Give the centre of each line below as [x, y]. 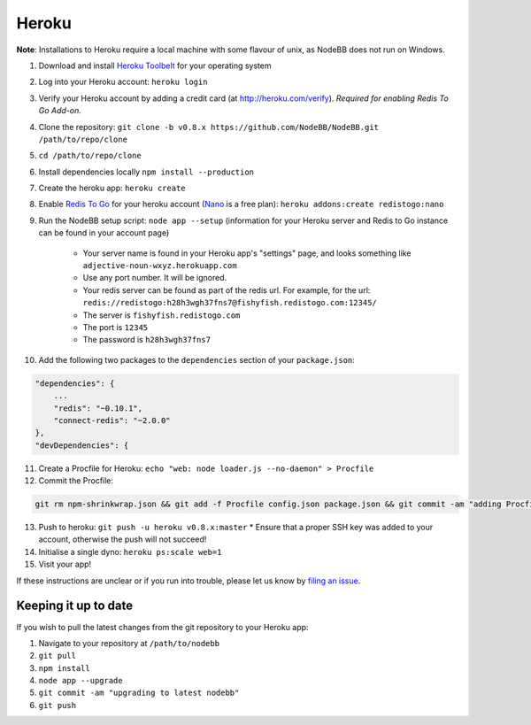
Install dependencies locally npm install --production [146, 172]
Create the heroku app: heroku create [112, 188]
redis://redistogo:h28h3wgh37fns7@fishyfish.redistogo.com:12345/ [230, 303]
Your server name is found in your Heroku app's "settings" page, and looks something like [247, 253]
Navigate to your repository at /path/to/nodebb [129, 643]
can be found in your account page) [104, 233]
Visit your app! [65, 564]
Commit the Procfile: [76, 481]
